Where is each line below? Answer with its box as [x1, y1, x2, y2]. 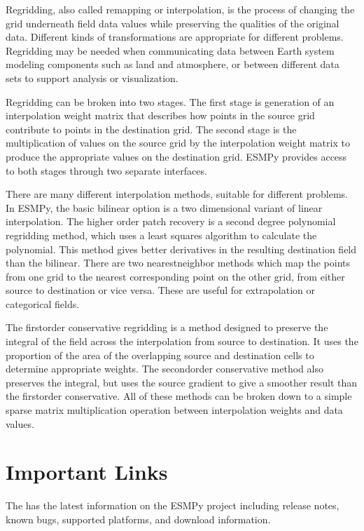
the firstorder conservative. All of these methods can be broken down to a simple [6, 389, 352, 403]
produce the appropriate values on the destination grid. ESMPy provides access [6, 149, 347, 163]
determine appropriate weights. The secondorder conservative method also [6, 361, 323, 376]
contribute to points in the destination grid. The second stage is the [6, 121, 297, 136]
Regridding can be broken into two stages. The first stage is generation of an [6, 94, 335, 109]
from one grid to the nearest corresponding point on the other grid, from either [6, 269, 345, 283]
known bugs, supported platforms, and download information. [6, 511, 271, 526]
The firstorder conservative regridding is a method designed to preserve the [6, 320, 328, 335]
